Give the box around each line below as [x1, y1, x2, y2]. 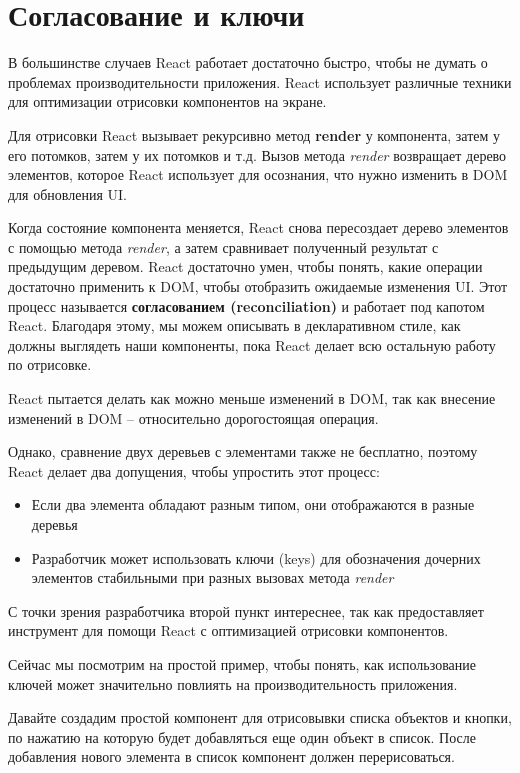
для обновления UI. [8, 183, 127, 204]
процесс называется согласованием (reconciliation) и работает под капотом [8, 295, 485, 316]
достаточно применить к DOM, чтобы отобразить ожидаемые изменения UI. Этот [8, 276, 508, 297]
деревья [31, 514, 78, 534]
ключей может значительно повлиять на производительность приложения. [8, 673, 458, 694]
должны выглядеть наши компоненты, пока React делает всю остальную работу [8, 334, 496, 355]
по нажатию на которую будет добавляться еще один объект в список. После [8, 726, 476, 747]
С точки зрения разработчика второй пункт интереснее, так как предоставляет [8, 600, 484, 621]
